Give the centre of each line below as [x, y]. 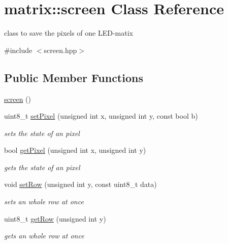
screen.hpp [60, 50]
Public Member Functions [74, 77]
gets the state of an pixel [42, 167]
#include [18, 50]
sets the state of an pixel [42, 133]
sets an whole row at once [44, 201]
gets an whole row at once [44, 236]
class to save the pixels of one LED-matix [69, 33]
